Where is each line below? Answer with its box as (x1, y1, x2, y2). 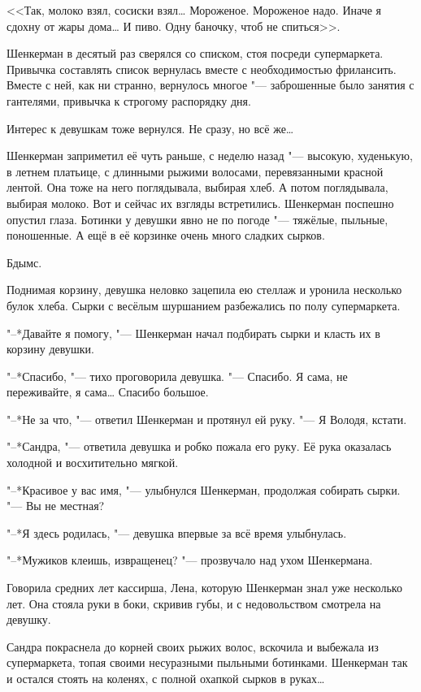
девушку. (7, 611, 51, 628)
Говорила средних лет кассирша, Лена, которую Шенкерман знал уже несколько (7, 579, 402, 596)
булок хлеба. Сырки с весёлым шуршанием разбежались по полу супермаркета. (7, 296, 401, 314)
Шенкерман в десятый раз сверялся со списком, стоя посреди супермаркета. (7, 45, 384, 62)
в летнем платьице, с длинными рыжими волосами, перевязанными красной (7, 162, 384, 179)
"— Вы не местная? (7, 497, 105, 514)
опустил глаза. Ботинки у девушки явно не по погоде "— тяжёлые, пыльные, (7, 210, 388, 227)
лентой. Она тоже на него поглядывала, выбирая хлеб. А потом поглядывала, (7, 179, 388, 196)
